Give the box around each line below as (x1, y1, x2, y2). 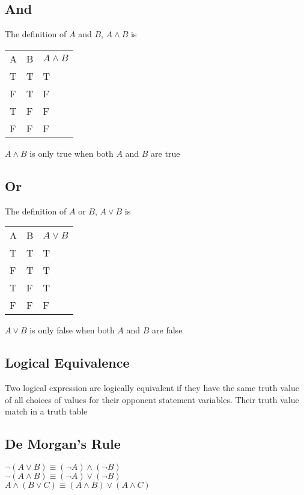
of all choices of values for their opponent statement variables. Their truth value (5, 393, 299, 405)
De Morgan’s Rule (5, 434, 121, 453)
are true (151, 147, 180, 159)
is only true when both (29, 147, 114, 159)
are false (152, 324, 183, 336)
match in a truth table (5, 405, 88, 418)
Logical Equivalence (5, 353, 130, 372)
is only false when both (29, 324, 115, 336)
